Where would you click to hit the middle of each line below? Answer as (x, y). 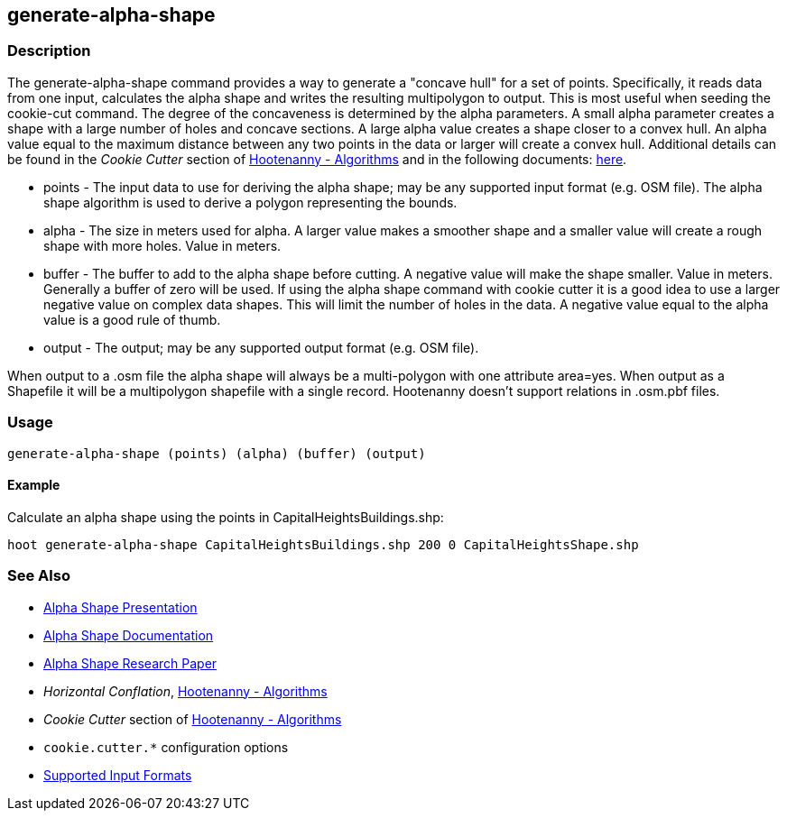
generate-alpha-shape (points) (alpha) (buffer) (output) (217, 453)
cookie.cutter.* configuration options (166, 747)
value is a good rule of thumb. (132, 319)
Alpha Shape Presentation (120, 607)
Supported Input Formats (118, 775)
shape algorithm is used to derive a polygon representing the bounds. (250, 202)
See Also (39, 576)
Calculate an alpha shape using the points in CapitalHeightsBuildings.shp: (226, 517)
